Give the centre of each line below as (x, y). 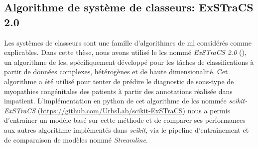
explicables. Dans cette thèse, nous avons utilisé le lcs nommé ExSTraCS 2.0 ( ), (125, 52)
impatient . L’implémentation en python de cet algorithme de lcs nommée (115, 101)
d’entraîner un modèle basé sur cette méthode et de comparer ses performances (125, 120)
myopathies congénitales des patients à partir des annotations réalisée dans (118, 91)
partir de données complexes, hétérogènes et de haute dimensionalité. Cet (116, 72)
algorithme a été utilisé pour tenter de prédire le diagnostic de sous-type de (119, 81)
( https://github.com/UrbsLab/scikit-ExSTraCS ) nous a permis (134, 110)
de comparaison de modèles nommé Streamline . (76, 139)
